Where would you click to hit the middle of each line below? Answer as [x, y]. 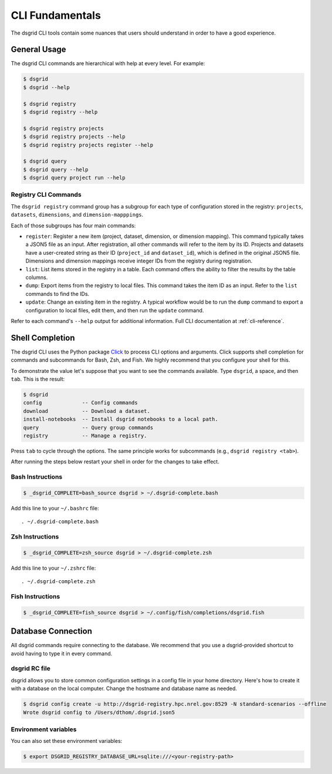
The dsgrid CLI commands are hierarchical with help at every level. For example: [108, 63]
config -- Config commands [80, 403]
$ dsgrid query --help [56, 169]
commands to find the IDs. [57, 294]
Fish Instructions [35, 596]
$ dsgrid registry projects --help [74, 137]
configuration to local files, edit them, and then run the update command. [115, 310]
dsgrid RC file [31, 668]
